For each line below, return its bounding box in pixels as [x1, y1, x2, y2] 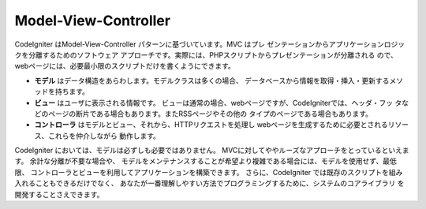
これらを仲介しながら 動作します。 [47, 131, 161, 140]
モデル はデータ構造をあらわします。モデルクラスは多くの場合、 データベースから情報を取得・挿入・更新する [34, 76, 390, 85]
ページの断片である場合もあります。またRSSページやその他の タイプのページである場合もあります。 [47, 109, 372, 118]
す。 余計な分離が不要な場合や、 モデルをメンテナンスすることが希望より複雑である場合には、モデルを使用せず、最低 [14, 156, 398, 166]
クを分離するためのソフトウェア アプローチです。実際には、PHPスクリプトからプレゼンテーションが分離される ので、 [14, 50, 398, 59]
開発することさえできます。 [14, 189, 104, 199]
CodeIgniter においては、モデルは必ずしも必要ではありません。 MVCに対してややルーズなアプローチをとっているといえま [14, 146, 409, 155]
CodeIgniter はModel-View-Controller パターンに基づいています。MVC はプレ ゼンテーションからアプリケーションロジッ [14, 39, 405, 49]
